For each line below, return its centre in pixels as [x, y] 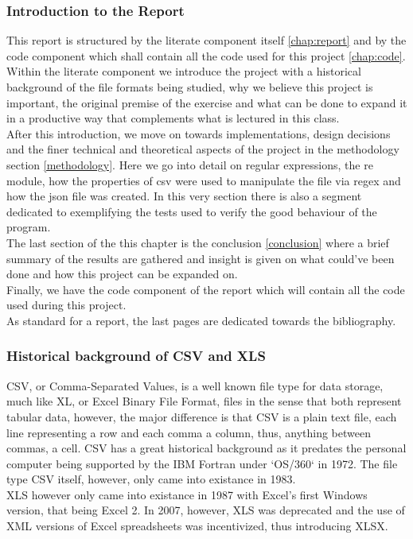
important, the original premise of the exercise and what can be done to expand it [207, 102]
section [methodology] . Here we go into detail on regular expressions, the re [190, 164]
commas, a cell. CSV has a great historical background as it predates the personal [206, 448]
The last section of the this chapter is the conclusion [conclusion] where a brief [198, 242]
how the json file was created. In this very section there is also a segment [184, 196]
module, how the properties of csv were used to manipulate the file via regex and [204, 180]
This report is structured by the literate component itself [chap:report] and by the [206, 40]
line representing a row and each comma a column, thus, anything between [189, 432]
